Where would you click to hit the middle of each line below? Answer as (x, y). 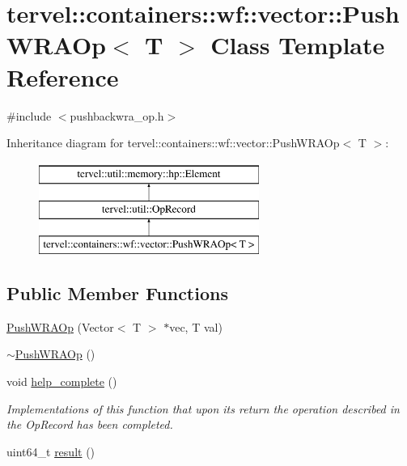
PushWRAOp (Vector (60, 326)
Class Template (298, 45)
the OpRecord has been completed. (90, 424)
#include (29, 115)
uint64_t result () (51, 451)
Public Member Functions (117, 293)
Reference (63, 76)
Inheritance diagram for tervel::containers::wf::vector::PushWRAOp (173, 143)
